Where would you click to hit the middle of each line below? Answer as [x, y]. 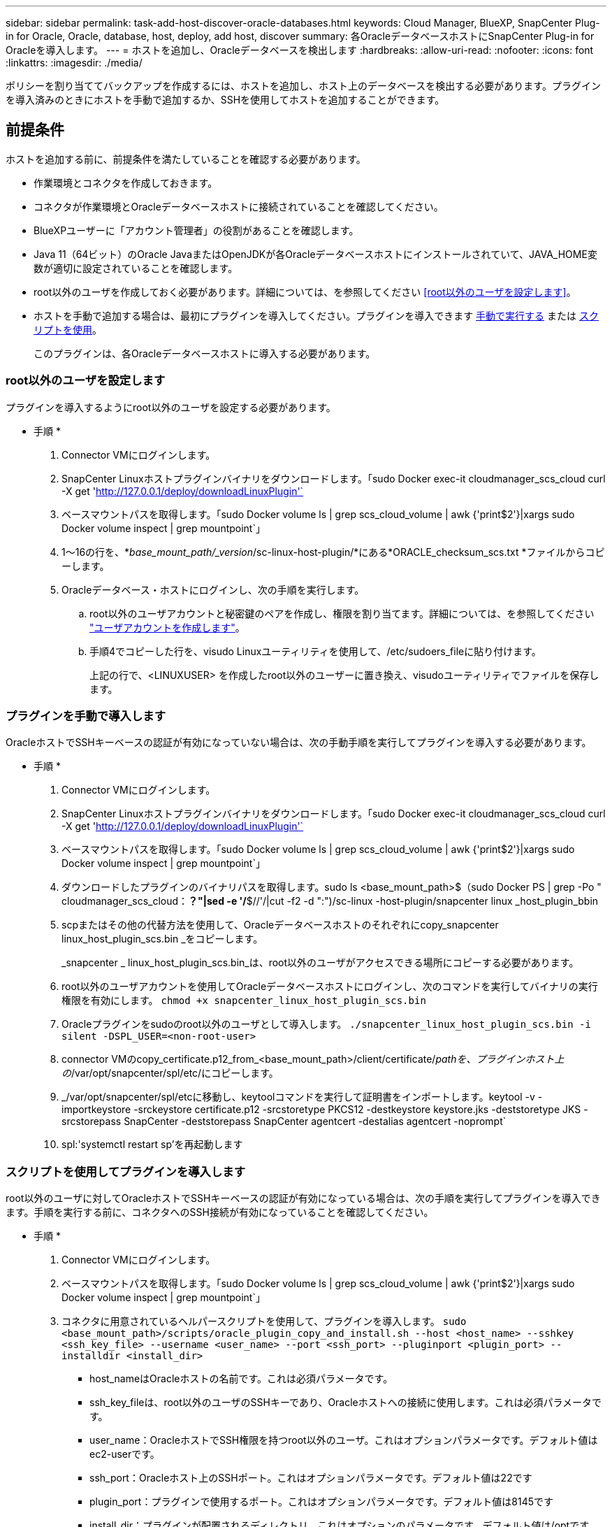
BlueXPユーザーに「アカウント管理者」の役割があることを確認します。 [196, 230]
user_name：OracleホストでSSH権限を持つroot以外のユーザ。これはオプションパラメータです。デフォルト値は [344, 1440]
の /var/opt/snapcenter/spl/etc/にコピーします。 [170, 1073]
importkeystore [96, 1110]
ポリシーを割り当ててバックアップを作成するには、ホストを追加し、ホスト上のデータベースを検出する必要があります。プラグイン [303, 86]
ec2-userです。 [125, 1454]
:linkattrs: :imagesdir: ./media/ [74, 63]
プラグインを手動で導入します [86, 716]
